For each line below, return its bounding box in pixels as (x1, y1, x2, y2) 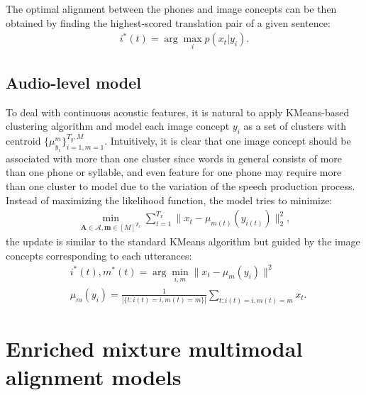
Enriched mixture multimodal (6, 334, 303, 363)
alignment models (6, 362, 182, 391)
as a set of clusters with (243, 118, 347, 133)
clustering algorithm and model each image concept (6, 118, 230, 133)
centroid (6, 133, 41, 148)
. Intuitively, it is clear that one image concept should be (104, 133, 351, 148)
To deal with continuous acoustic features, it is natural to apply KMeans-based (6, 104, 350, 119)
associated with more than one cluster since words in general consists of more (6, 150, 343, 165)
